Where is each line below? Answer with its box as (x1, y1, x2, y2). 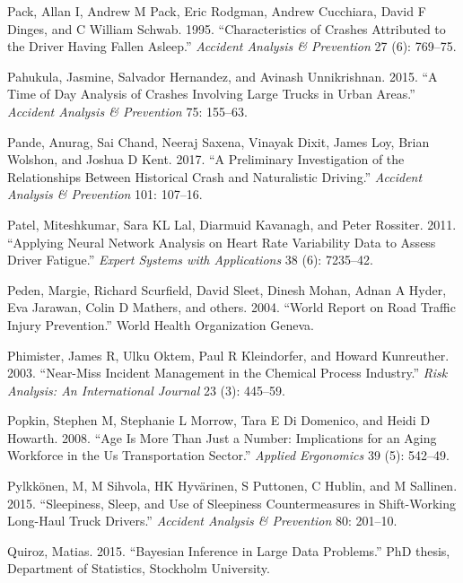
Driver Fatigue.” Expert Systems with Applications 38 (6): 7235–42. (7, 250, 373, 269)
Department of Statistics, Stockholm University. (7, 559, 270, 578)
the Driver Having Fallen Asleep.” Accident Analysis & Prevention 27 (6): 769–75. (7, 37, 457, 56)
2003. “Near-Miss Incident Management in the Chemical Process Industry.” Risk (7, 363, 448, 382)
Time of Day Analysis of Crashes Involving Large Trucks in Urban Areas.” (7, 84, 415, 103)
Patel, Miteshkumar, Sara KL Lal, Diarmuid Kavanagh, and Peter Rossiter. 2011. (7, 214, 457, 233)
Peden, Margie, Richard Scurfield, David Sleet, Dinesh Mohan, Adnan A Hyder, (7, 280, 447, 299)
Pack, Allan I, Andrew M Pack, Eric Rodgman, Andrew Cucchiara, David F (7, 2, 426, 20)
